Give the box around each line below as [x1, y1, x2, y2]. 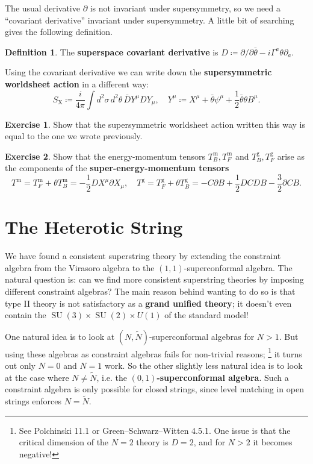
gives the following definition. [5, 25, 113, 38]
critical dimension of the [19, 436, 109, 448]
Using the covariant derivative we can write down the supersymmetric [5, 66, 272, 78]
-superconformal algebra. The [184, 261, 293, 274]
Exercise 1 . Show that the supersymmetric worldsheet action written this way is [5, 118, 305, 130]
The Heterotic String [5, 215, 183, 239]
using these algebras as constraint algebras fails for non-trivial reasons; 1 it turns [5, 345, 302, 360]
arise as [277, 149, 305, 162]
